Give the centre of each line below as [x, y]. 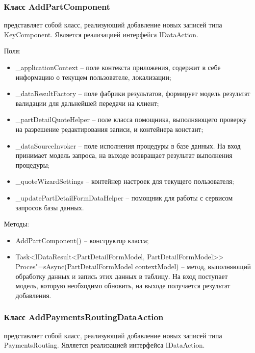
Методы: [17, 224]
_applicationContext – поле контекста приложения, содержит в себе [118, 67]
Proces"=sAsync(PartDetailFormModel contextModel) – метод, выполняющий [133, 266]
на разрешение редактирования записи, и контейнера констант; [109, 129]
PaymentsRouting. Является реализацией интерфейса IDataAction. [104, 345]
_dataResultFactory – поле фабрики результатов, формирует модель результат [133, 93]
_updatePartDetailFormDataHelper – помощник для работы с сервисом [124, 197]
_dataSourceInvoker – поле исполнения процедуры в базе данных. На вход [128, 145]
